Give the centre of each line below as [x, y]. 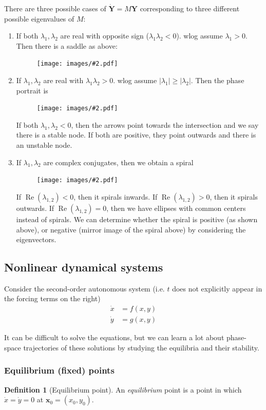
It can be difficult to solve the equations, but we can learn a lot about [114, 337]
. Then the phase [217, 80]
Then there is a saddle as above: [67, 45]
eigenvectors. [36, 239]
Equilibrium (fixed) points [59, 370]
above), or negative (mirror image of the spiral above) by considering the [131, 229]
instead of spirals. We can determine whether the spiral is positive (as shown [137, 219]
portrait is [32, 90]
